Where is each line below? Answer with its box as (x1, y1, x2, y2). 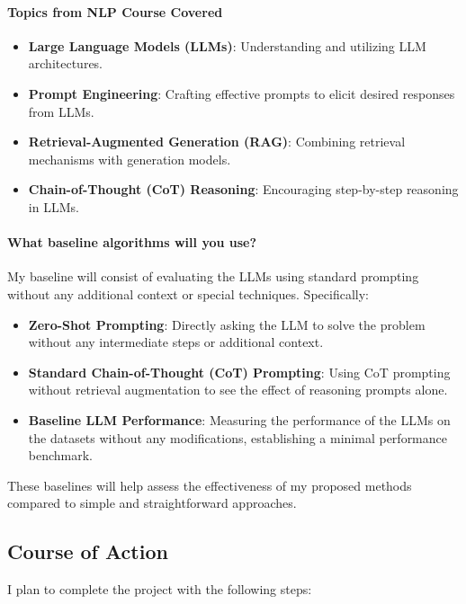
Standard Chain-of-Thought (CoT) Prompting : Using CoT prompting (28, 362, 451, 381)
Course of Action (7, 537, 168, 565)
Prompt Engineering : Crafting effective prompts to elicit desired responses (28, 84, 455, 102)
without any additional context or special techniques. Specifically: (7, 284, 369, 303)
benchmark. (28, 446, 94, 465)
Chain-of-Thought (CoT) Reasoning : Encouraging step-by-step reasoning (28, 180, 459, 199)
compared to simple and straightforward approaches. (7, 493, 297, 512)
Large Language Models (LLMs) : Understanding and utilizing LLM (28, 36, 426, 55)
